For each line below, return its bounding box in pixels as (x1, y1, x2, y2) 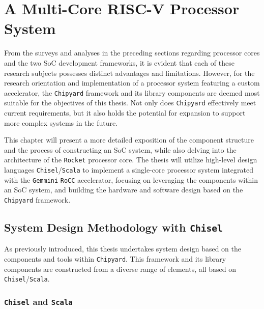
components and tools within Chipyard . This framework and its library (4, 253, 226, 264)
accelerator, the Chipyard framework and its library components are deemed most (4, 87, 260, 98)
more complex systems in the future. (4, 117, 118, 128)
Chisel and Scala (4, 295, 73, 307)
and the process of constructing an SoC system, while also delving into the (4, 144, 237, 155)
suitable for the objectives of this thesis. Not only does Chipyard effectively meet (4, 97, 256, 108)
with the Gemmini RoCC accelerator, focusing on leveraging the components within (4, 174, 258, 185)
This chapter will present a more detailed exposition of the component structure (4, 134, 254, 145)
